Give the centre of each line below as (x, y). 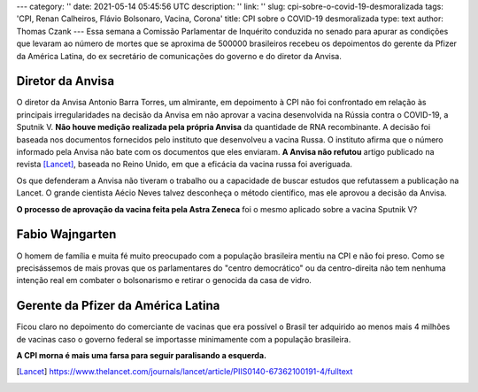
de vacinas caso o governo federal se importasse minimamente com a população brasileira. (184, 339)
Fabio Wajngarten (66, 234)
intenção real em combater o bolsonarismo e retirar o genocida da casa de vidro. (164, 281)
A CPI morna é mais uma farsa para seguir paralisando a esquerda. (142, 355)
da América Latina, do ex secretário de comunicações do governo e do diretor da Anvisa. (179, 56)
